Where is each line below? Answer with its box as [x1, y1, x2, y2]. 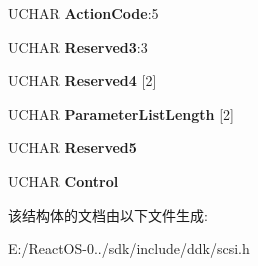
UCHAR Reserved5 [8, 137, 137, 158]
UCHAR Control [8, 170, 119, 191]
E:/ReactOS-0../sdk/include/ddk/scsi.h [8, 238, 250, 259]
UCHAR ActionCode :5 [8, 3, 159, 23]
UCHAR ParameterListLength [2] [8, 103, 234, 124]
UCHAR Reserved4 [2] [8, 70, 157, 91]
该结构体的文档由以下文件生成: [8, 204, 208, 225]
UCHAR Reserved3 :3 [8, 36, 148, 57]
